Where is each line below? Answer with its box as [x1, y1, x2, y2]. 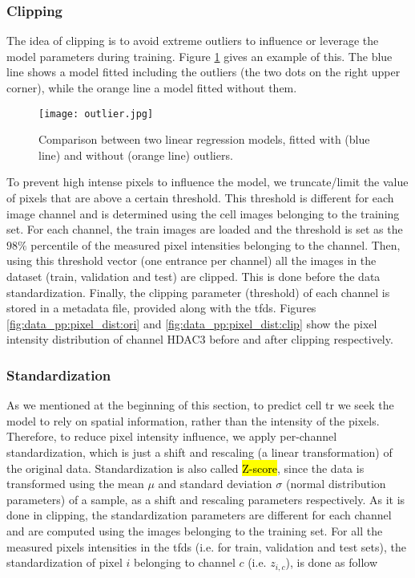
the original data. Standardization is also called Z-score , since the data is [6, 459, 365, 476]
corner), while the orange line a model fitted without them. [6, 79, 297, 96]
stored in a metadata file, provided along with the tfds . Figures [6, 299, 316, 316]
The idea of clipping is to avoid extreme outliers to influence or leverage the [6, 32, 379, 49]
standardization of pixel [6, 554, 123, 571]
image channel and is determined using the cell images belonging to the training [6, 205, 400, 222]
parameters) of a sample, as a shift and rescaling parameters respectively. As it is [6, 490, 405, 507]
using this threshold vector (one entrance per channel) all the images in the [6, 252, 377, 269]
